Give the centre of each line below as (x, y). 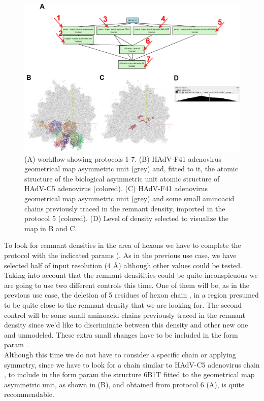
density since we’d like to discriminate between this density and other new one (126, 325)
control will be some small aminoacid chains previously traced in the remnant (125, 315)
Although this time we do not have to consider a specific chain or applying (120, 354)
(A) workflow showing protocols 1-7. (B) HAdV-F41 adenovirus (123, 158)
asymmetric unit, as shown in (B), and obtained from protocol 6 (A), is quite (124, 384)
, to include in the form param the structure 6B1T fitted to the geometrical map (129, 374)
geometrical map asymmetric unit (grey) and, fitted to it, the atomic (131, 169)
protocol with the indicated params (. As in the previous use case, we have (120, 255)
